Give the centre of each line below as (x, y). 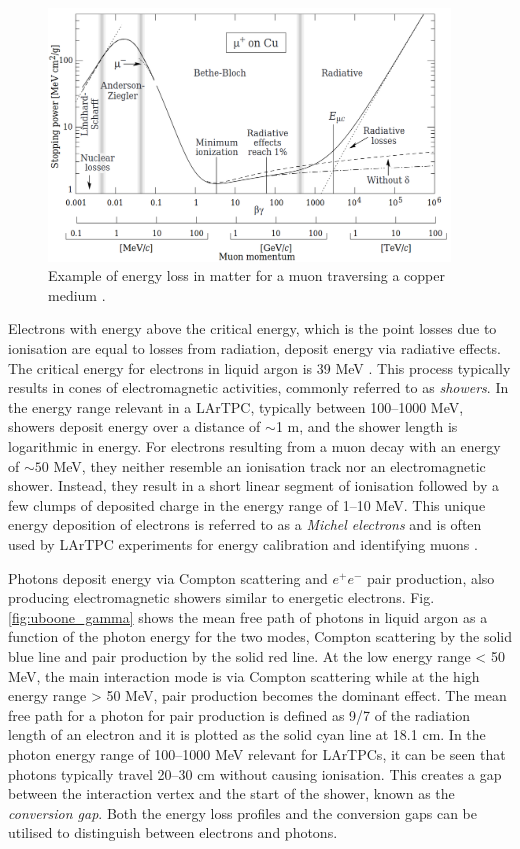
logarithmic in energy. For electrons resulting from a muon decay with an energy (254, 446)
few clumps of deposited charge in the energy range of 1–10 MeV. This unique (247, 504)
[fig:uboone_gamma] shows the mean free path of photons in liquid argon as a (248, 616)
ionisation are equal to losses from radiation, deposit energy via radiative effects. (254, 348)
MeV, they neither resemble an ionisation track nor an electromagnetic (269, 465)
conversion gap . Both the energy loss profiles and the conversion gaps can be (243, 812)
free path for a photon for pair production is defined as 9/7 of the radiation (239, 714)
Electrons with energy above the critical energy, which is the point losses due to (252, 328)
